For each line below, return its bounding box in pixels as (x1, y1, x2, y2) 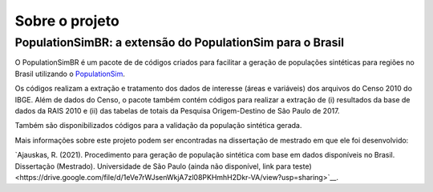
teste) (293, 161, 312, 171)
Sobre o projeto (14, 12, 119, 30)
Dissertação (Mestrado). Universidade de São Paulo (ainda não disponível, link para (14, 161, 292, 171)
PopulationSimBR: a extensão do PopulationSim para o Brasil (14, 35, 345, 50)
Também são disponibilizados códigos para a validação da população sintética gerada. (14, 121, 302, 130)
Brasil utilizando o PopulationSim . (14, 69, 126, 78)
